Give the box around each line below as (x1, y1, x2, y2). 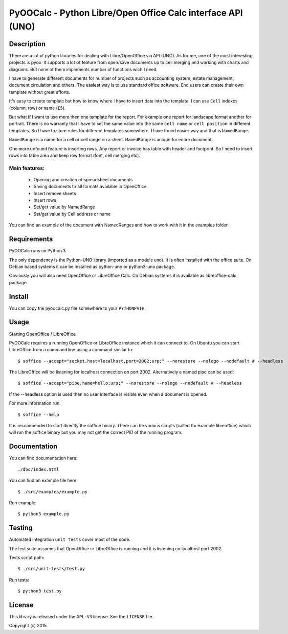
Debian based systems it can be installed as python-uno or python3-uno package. (9, 264, 176, 269)
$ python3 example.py (18, 511, 69, 517)
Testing (9, 524, 33, 532)
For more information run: (9, 400, 61, 406)
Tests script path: (9, 554, 44, 561)
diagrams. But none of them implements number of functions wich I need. (9, 66, 158, 72)
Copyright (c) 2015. (9, 623, 48, 629)
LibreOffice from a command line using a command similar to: (9, 347, 133, 353)
